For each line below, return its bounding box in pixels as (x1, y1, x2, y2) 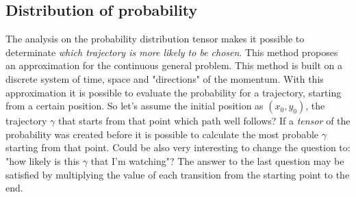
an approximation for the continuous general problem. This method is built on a (5, 58, 342, 73)
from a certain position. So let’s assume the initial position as (5, 98, 264, 113)
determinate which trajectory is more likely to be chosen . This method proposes (5, 44, 338, 59)
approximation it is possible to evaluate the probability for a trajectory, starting (5, 85, 342, 99)
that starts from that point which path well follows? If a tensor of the (58, 114, 351, 128)
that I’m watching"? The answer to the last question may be (90, 153, 344, 168)
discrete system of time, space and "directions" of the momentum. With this (5, 71, 324, 86)
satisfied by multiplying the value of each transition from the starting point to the (5, 167, 350, 181)
